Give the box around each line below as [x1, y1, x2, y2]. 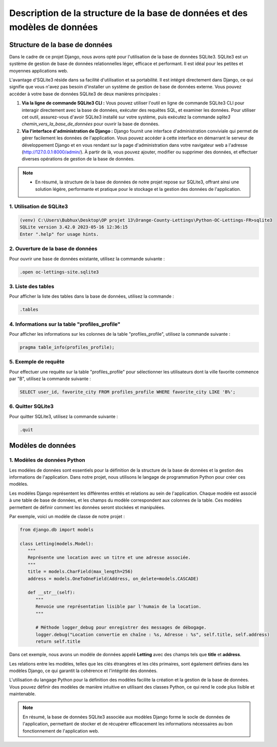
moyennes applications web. [9, 67, 68, 73]
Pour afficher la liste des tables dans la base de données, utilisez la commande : [9, 293, 174, 299]
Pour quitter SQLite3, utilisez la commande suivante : [9, 413, 118, 419]
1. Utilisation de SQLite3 [9, 203, 68, 210]
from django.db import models [19, 527, 94, 532]
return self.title [35, 639, 81, 645]
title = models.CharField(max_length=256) [27, 569, 133, 575]
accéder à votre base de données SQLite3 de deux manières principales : [9, 90, 161, 97]
